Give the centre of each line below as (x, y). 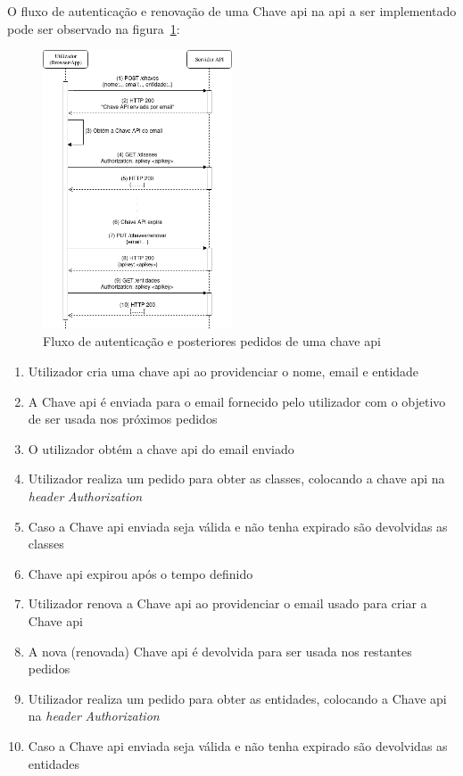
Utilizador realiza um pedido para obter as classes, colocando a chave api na (236, 479)
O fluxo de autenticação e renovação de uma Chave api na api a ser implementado (232, 11)
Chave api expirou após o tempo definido (141, 573)
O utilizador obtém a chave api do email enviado (161, 448)
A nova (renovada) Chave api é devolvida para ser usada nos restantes (220, 651)
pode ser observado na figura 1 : (94, 28)
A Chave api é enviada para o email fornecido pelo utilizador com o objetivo (237, 401)
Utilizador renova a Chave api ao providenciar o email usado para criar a (227, 603)
